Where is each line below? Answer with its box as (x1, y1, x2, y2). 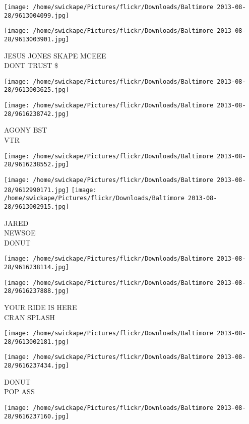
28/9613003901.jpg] (4, 35, 69, 43)
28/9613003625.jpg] (4, 86, 69, 94)
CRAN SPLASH (4, 312, 55, 322)
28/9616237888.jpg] (4, 287, 69, 295)
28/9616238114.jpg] (4, 264, 69, 271)
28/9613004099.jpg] (4, 12, 69, 19)
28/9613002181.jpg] (4, 338, 69, 345)
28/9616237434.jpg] (4, 362, 69, 370)
